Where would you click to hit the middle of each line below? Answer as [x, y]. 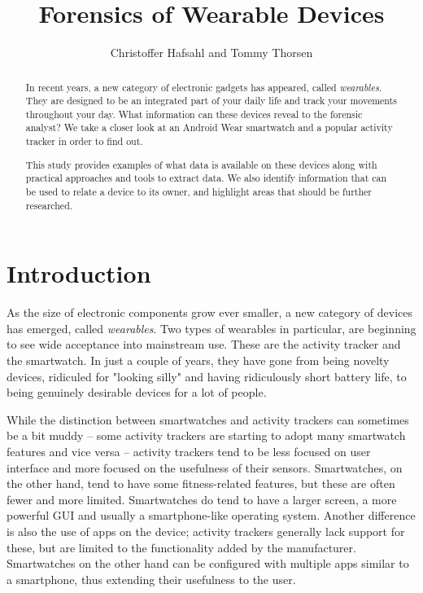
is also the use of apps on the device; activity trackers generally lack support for [206, 531]
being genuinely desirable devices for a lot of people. [137, 392]
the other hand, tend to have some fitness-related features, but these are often [201, 483]
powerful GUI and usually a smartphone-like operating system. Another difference [211, 515]
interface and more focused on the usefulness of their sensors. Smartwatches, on [205, 467]
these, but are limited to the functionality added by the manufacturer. [181, 547]
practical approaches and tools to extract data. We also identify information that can [206, 178]
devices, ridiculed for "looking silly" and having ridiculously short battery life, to [207, 376]
